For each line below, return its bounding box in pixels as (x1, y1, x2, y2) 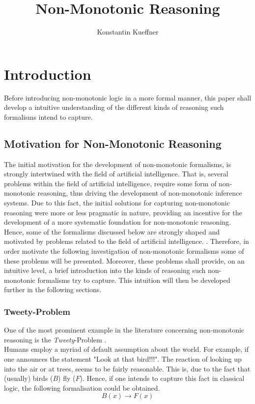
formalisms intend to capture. (4, 111, 93, 122)
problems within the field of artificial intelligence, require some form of (4, 178, 217, 188)
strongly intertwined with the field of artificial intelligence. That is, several (4, 168, 228, 179)
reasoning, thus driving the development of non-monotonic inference (37, 188, 242, 198)
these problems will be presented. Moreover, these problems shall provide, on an (4, 255, 245, 266)
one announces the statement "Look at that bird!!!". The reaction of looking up (4, 353, 242, 364)
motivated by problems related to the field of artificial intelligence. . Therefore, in (4, 236, 249, 246)
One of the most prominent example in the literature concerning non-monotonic (4, 325, 245, 335)
